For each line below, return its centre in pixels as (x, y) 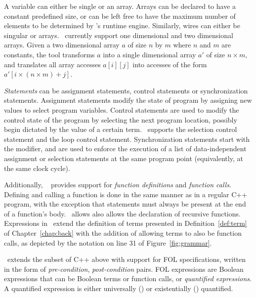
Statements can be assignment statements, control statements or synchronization (126, 90)
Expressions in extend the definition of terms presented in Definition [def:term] (126, 223)
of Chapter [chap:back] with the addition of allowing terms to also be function (123, 233)
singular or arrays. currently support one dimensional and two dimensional (119, 35)
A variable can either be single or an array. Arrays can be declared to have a (120, 6)
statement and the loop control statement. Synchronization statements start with (127, 139)
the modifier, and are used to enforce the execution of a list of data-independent (125, 148)
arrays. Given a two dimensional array (62, 45)
